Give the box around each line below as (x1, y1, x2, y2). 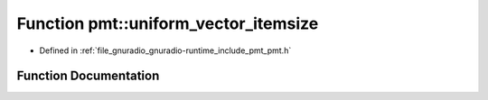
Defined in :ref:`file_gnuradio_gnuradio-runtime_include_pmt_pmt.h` (39, 45, 292, 56)
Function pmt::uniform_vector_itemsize (16, 14, 319, 33)
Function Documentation (16, 68, 160, 84)
